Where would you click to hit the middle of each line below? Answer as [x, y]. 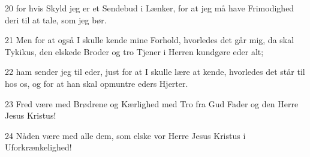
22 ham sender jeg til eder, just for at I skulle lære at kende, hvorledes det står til [155, 72]
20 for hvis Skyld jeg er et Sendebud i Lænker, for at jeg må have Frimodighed [150, 8]
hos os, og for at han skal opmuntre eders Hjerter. [97, 83]
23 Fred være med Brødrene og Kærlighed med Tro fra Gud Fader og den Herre [152, 103]
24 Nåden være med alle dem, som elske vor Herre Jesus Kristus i [125, 135]
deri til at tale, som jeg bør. [56, 19]
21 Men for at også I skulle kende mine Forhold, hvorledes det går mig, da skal [150, 40]
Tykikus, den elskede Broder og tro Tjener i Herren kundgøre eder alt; [134, 51]
